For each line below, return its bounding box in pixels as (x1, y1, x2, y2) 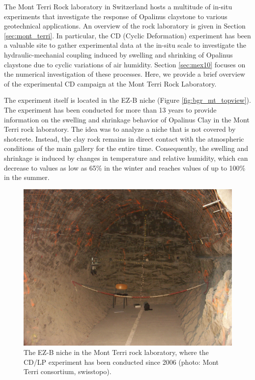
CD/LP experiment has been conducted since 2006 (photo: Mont (24, 356, 219, 367)
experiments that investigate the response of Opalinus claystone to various (4, 11, 227, 21)
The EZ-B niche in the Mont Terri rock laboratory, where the (24, 347, 209, 357)
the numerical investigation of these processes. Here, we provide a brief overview (4, 69, 245, 79)
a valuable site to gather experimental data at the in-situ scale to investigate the (4, 40, 247, 50)
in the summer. (4, 172, 50, 182)
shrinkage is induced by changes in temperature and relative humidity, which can (4, 152, 248, 163)
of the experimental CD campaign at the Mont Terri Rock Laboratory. (4, 78, 217, 88)
